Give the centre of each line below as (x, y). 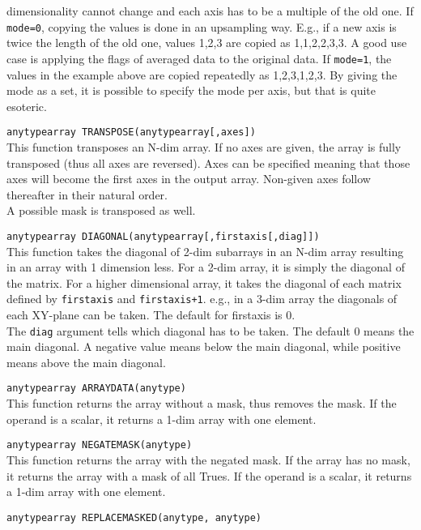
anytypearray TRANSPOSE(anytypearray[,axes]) (131, 132)
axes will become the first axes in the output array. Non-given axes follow (189, 179)
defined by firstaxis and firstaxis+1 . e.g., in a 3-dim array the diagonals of (202, 299)
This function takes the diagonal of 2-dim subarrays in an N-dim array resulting (205, 251)
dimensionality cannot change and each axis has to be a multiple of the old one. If (210, 11)
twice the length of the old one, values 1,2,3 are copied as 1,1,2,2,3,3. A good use (207, 43)
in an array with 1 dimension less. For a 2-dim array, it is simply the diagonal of (206, 267)
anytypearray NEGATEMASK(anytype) (100, 445)
